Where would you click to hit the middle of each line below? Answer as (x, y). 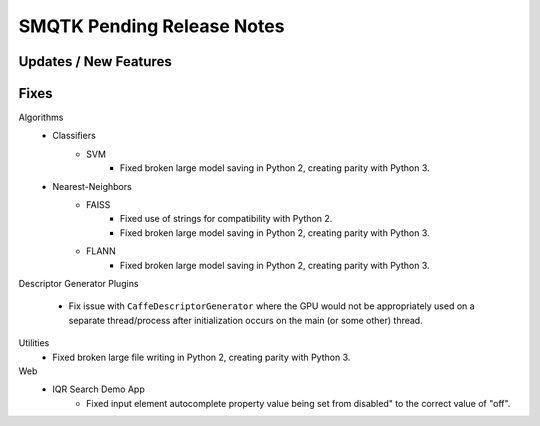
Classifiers (74, 136)
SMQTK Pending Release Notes (151, 26)
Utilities (34, 343)
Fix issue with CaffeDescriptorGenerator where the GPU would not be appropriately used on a (271, 306)
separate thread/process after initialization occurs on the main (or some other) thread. (246, 320)
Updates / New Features (95, 61)
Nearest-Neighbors (92, 186)
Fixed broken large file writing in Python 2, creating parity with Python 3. (201, 357)
